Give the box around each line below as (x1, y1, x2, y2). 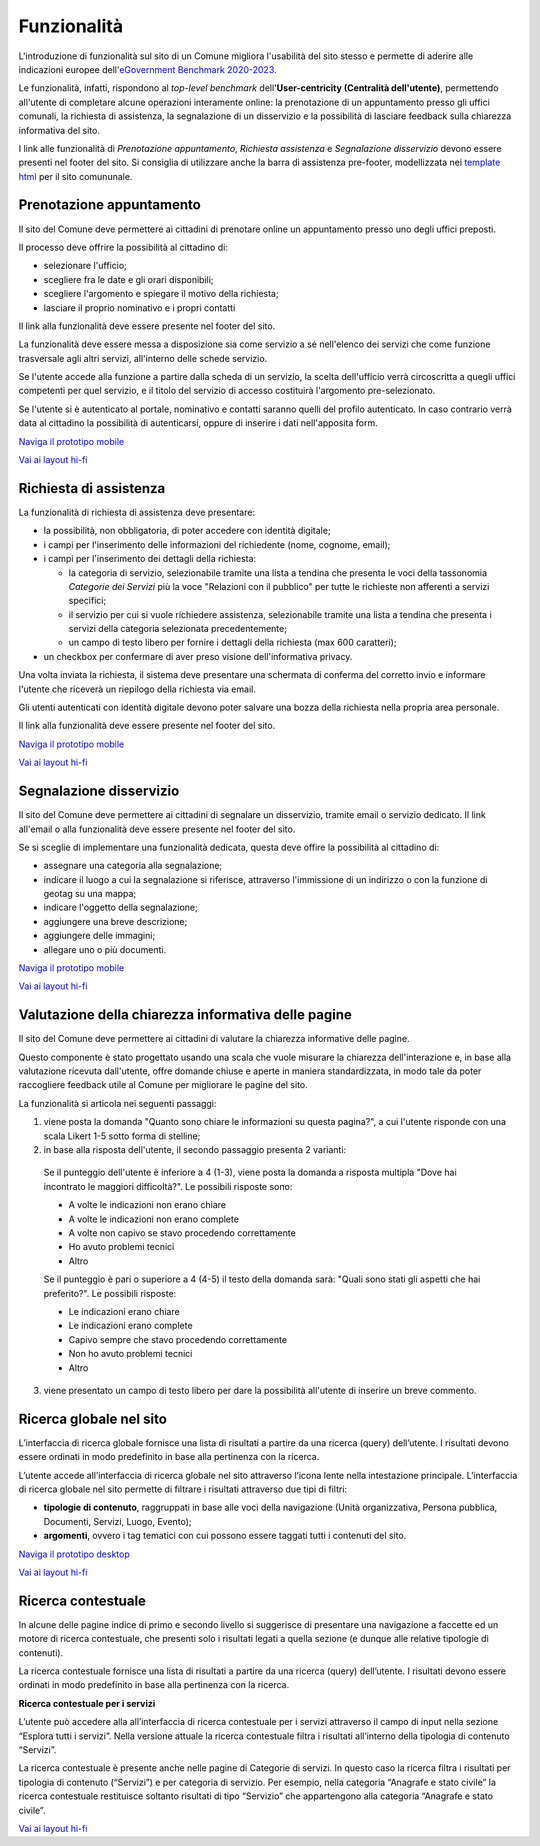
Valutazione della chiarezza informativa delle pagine (18, 1006, 352, 1024)
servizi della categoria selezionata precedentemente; (68, 623, 287, 635)
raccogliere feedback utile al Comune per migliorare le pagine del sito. (18, 1079, 309, 1091)
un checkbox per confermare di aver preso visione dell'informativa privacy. (43, 650, 353, 662)
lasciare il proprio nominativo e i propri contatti (43, 301, 236, 314)
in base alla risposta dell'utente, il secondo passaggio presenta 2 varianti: (43, 1144, 347, 1156)
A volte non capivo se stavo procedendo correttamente (68, 1227, 297, 1239)
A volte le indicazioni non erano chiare (68, 1199, 227, 1211)
